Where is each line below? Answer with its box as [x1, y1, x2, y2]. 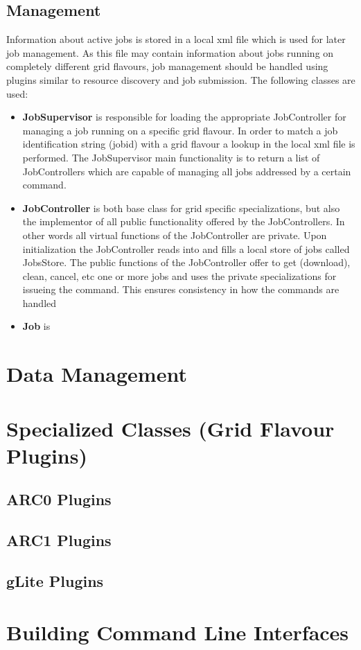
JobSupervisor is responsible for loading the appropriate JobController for [22, 109, 346, 124]
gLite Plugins [6, 570, 104, 591]
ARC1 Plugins [6, 529, 112, 551]
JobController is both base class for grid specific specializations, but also [22, 200, 340, 215]
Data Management [6, 360, 187, 388]
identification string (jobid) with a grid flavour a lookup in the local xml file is [22, 137, 355, 151]
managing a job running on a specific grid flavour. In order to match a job [22, 123, 338, 137]
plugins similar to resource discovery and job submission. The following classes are [6, 72, 355, 87]
